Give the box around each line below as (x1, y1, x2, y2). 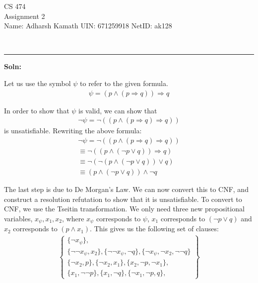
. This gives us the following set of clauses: (90, 223, 219, 234)
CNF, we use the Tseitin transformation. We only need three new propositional (4, 203, 245, 214)
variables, (4, 213, 33, 223)
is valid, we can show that (78, 105, 157, 115)
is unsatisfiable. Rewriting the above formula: (4, 125, 142, 136)
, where (62, 213, 84, 223)
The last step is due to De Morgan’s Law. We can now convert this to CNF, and (4, 184, 249, 194)
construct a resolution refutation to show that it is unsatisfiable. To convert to (4, 193, 242, 204)
